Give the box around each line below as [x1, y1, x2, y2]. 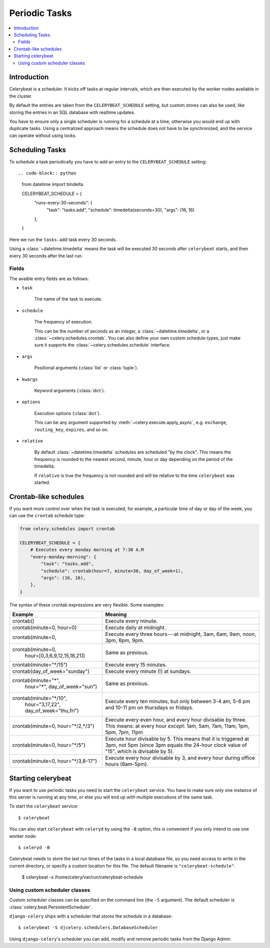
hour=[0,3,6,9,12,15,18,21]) [24, 652, 85, 659]
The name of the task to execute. [34, 296, 102, 302]
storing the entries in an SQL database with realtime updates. [9, 109, 135, 115]
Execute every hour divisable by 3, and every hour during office [105, 754, 255, 761]
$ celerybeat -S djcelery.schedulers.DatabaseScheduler [18, 925, 158, 930]
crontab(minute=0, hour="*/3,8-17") [12, 757, 97, 764]
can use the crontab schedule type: [9, 512, 85, 518]
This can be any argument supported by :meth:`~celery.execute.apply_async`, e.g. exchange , [34, 419, 227, 425]
